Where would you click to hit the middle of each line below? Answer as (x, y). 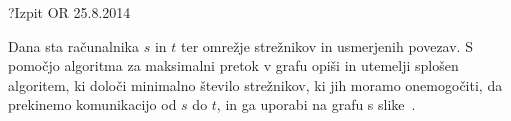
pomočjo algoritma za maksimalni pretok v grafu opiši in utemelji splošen (233, 65)
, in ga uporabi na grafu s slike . (316, 104)
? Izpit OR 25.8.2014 (69, 12)
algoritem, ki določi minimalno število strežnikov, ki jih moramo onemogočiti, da (255, 84)
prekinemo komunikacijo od (92, 104)
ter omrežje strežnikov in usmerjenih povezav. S (326, 45)
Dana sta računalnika (73, 45)
